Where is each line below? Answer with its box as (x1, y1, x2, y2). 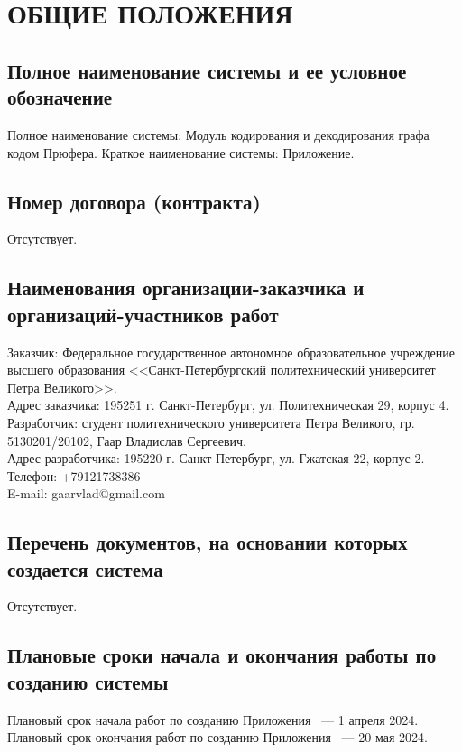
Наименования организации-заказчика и (7, 274, 365, 302)
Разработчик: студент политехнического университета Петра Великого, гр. (7, 413, 415, 432)
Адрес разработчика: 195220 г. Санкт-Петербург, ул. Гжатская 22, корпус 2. (7, 449, 425, 468)
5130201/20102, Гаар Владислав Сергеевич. (7, 431, 246, 450)
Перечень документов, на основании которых (7, 528, 408, 556)
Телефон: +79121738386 (7, 466, 141, 485)
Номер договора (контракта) (7, 187, 261, 215)
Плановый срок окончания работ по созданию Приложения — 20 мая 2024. (7, 728, 428, 747)
